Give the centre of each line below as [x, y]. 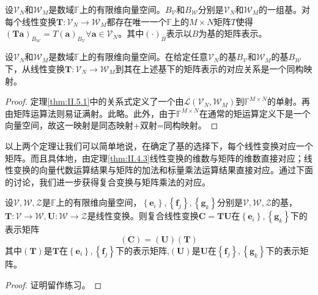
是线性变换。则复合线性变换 [143, 216]
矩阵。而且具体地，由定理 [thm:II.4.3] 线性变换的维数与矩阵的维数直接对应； [154, 158]
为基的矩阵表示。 [233, 33]
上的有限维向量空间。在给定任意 [143, 57]
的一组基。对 [285, 9]
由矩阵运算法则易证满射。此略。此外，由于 [91, 113]
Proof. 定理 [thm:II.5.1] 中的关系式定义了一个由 [94, 101]
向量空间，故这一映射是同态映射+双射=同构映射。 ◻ [112, 125]
